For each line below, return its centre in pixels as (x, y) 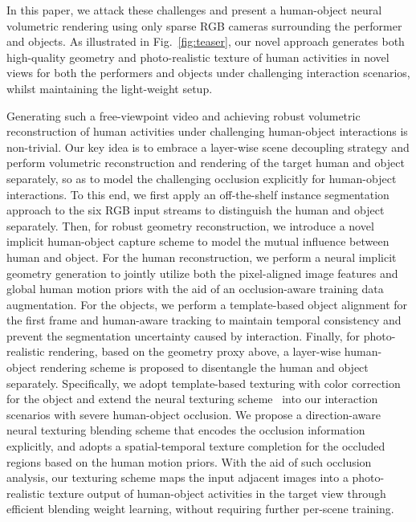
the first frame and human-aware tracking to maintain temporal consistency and (204, 320)
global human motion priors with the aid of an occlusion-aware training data (195, 289)
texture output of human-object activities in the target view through (217, 493)
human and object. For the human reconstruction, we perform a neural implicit (202, 257)
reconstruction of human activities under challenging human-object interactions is (207, 131)
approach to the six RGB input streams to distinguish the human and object (196, 210)
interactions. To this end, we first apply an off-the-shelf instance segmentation (198, 194)
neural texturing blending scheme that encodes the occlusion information (186, 430)
